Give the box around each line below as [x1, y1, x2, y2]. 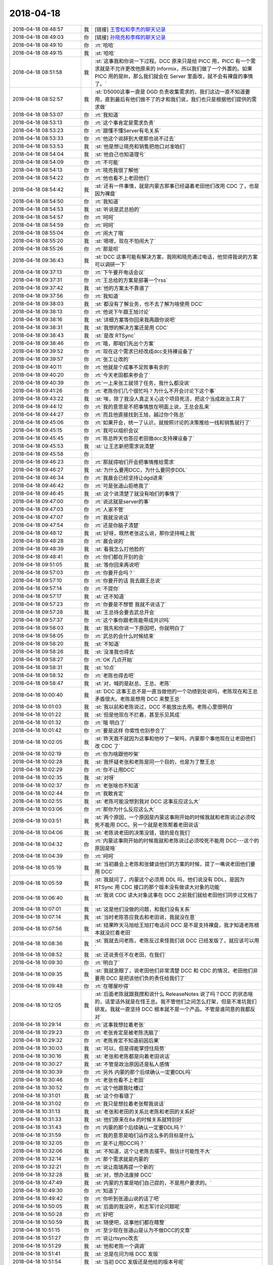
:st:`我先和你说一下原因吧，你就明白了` [95, 624, 187, 631]
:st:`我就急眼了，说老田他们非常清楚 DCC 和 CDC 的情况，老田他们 [95, 967, 253, 974]
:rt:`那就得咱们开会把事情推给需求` [95, 458, 176, 466]
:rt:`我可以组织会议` [95, 427, 141, 434]
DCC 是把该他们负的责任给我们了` [106, 975, 187, 982]
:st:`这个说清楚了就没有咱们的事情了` [95, 490, 181, 497]
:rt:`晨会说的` [95, 537, 125, 544]
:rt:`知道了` [95, 1187, 120, 1194]
